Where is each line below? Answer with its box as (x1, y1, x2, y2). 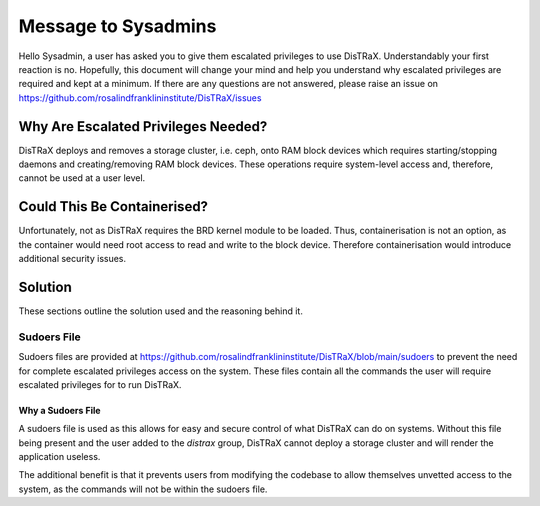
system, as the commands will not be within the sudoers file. (18, 483, 268, 495)
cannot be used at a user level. (18, 172, 146, 184)
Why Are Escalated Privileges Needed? (18, 118, 268, 135)
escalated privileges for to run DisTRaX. (18, 378, 182, 390)
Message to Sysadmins (18, 15, 217, 37)
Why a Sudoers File (18, 404, 101, 416)
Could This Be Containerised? (18, 198, 209, 215)
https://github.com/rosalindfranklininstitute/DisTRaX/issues (18, 91, 262, 104)
